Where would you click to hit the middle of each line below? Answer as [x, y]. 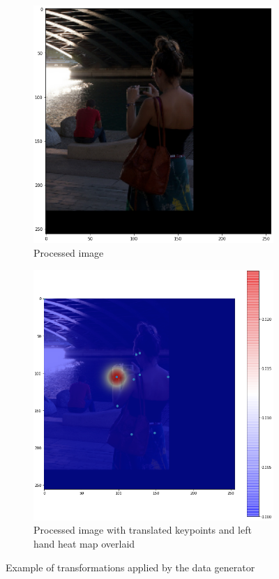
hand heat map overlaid [84, 544]
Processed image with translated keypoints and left [143, 530]
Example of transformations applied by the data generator [130, 567]
